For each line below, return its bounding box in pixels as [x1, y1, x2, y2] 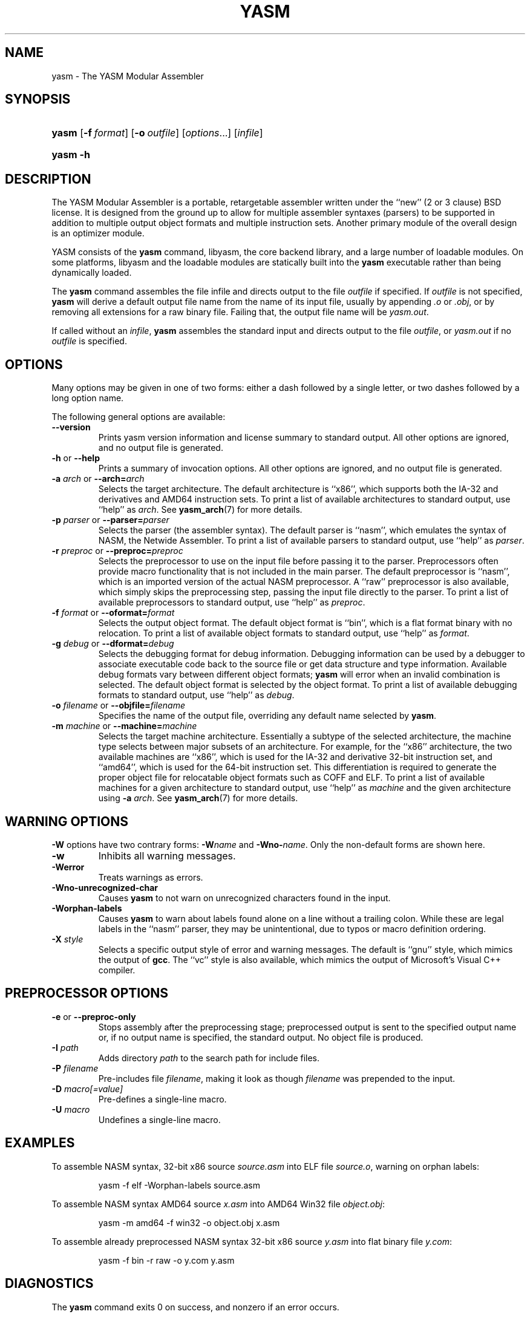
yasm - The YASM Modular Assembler [51, 70, 204, 81]
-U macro [51, 1104, 90, 1115]
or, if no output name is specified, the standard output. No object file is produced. [98, 1032, 424, 1042]
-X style [51, 933, 83, 944]
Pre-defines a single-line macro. [98, 1093, 227, 1104]
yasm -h [51, 148, 90, 161]
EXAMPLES [5, 1135, 75, 1151]
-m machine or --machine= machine [51, 721, 197, 732]
